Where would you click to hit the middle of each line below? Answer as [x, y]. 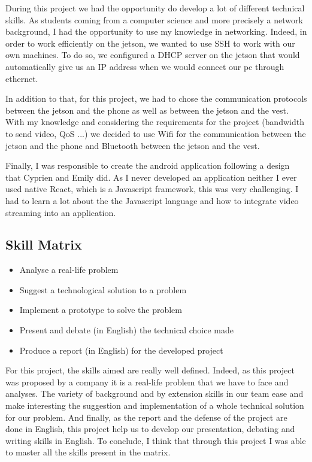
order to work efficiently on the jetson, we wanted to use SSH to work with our [150, 43]
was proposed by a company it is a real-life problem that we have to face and [147, 382]
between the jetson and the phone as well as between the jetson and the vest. [147, 110]
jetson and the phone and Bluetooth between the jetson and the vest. [133, 145]
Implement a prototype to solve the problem [101, 310]
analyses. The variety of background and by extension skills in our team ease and [155, 393]
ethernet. [22, 78]
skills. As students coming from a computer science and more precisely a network [154, 19]
